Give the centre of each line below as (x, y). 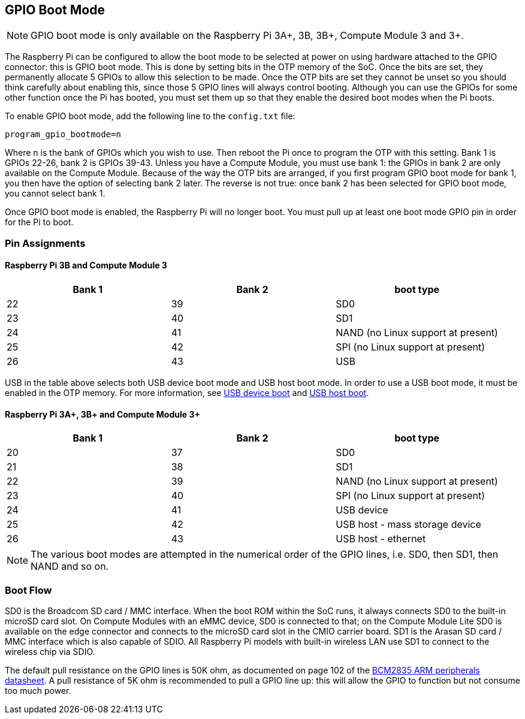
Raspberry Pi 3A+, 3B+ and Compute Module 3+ (102, 414)
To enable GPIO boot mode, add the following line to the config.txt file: (150, 116)
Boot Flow (28, 590)
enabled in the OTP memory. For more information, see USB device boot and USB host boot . (187, 393)
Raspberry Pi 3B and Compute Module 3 (86, 265)
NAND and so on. (70, 567)
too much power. (38, 690)
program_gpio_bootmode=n (63, 135)
